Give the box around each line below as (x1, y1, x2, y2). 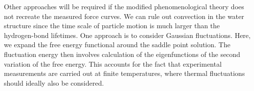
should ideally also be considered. (4, 77, 104, 88)
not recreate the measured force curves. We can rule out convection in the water (4, 11, 244, 21)
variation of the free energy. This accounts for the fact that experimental (4, 58, 222, 69)
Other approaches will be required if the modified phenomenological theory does (4, 1, 244, 11)
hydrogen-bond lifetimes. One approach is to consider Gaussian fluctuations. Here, (4, 30, 251, 40)
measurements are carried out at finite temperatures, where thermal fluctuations (4, 68, 245, 78)
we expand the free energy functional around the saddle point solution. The (4, 39, 231, 50)
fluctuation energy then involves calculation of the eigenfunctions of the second (4, 49, 240, 59)
